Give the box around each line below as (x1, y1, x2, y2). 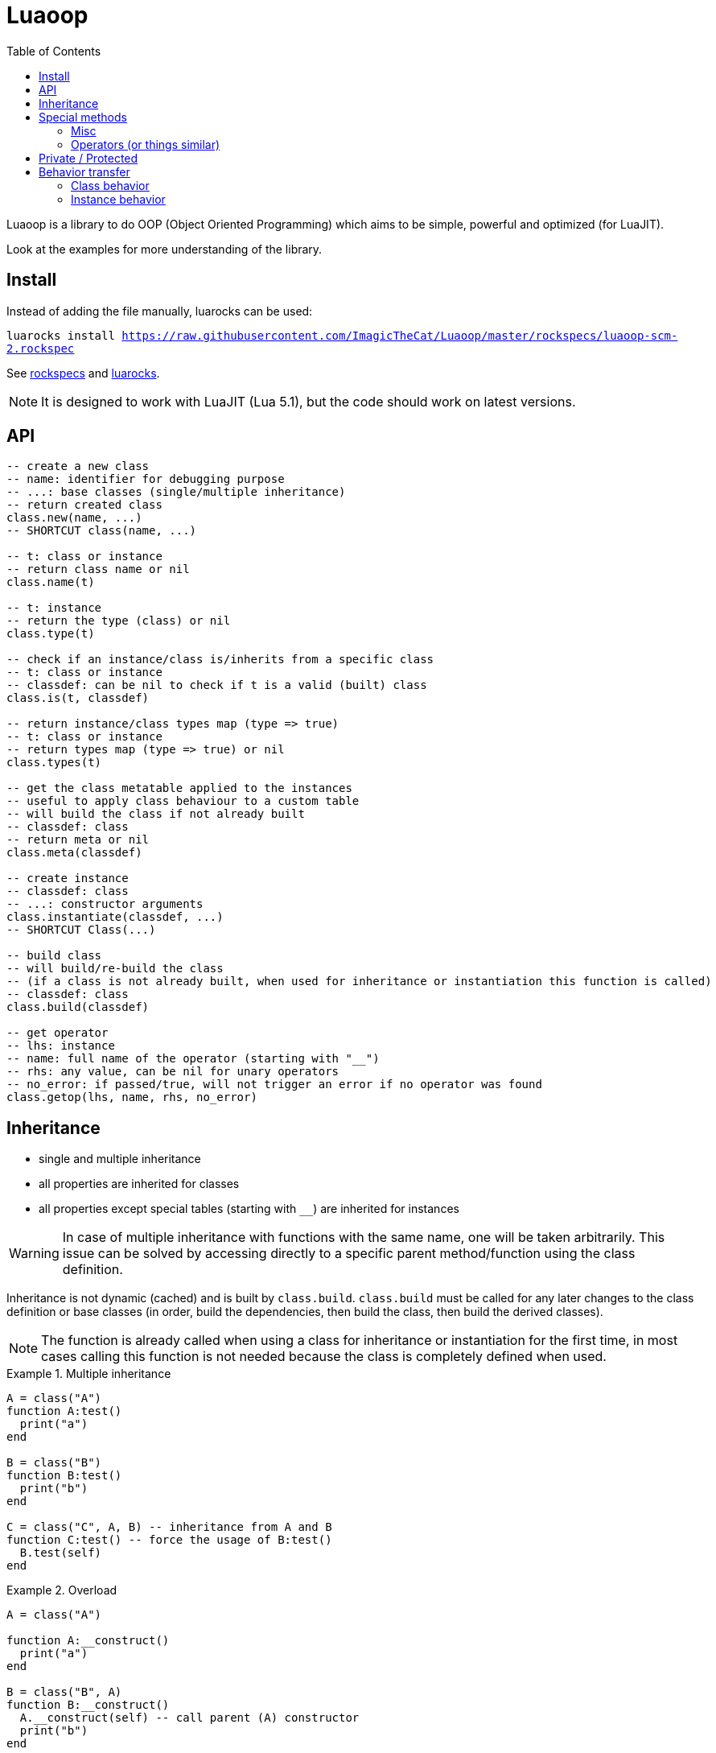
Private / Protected (39, 151, 138, 165)
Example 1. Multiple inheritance (6, 1367, 171, 1381)
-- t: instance (6, 601, 102, 615)
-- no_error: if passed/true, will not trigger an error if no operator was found (6, 1078, 542, 1091)
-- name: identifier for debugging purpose (6, 472, 285, 486)
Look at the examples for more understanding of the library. (6, 241, 323, 256)
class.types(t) (6, 756, 102, 769)
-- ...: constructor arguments (6, 897, 204, 911)
